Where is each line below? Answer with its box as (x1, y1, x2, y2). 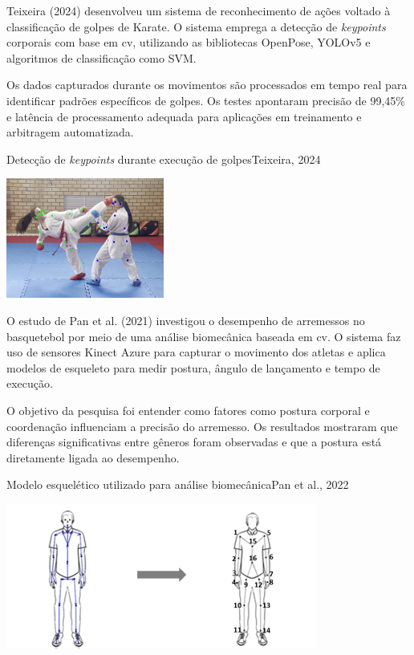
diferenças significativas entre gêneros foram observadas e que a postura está (6, 433, 382, 450)
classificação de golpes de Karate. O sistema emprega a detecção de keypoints (6, 18, 386, 35)
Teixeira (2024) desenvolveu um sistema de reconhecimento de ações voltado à (6, 2, 391, 18)
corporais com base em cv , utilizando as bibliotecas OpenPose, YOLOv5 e (6, 34, 371, 51)
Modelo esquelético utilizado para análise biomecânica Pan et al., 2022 (6, 476, 349, 493)
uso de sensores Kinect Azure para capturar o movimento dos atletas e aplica (6, 344, 386, 360)
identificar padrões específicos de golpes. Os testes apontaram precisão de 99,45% (6, 92, 405, 108)
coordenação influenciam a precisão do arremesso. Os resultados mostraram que (6, 417, 398, 434)
